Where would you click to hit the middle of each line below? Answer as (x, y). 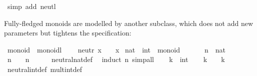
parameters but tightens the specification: (68, 33)
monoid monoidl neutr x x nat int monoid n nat (116, 49)
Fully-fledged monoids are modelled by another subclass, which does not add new (129, 23)
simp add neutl (31, 6)
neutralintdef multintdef (45, 69)
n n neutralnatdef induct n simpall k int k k (116, 59)
